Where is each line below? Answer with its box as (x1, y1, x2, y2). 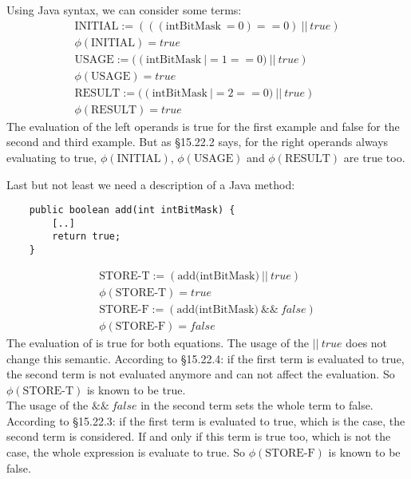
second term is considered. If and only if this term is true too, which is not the (6, 428, 391, 445)
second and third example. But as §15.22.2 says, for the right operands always (6, 133, 389, 150)
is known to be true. (86, 381, 186, 398)
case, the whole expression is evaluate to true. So (6, 444, 246, 461)
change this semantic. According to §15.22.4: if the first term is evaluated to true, (6, 350, 405, 366)
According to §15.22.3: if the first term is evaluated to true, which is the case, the (6, 412, 405, 429)
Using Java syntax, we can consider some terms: (6, 2, 242, 18)
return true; (52, 231, 121, 243)
